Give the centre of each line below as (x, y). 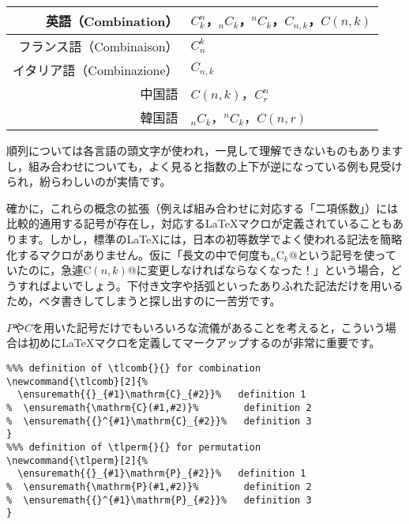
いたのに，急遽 (45, 270)
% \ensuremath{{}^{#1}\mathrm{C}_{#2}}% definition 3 (159, 421)
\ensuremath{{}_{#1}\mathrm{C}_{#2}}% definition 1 (162, 395)
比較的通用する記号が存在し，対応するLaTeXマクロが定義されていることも (199, 223)
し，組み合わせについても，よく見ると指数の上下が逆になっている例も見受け (204, 166)
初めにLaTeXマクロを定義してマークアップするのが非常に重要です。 (204, 343)
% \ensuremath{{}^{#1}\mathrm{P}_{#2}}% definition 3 (159, 500)
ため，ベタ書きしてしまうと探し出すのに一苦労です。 (144, 301)
